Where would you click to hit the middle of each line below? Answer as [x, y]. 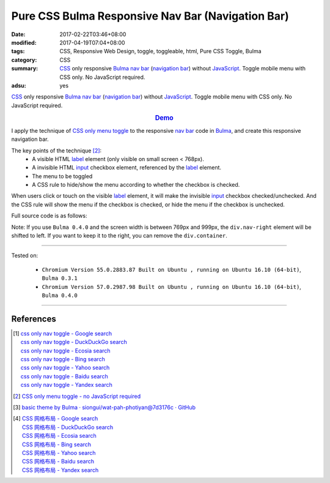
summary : [25, 69]
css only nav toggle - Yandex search [67, 385]
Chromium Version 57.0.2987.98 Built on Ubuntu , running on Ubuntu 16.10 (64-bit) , [172, 286]
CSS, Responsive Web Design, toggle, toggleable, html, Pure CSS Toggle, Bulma [161, 51]
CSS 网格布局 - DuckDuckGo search [67, 427]
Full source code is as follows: [49, 216]
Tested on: [25, 256]
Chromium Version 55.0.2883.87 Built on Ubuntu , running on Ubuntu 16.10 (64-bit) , [172, 269]
